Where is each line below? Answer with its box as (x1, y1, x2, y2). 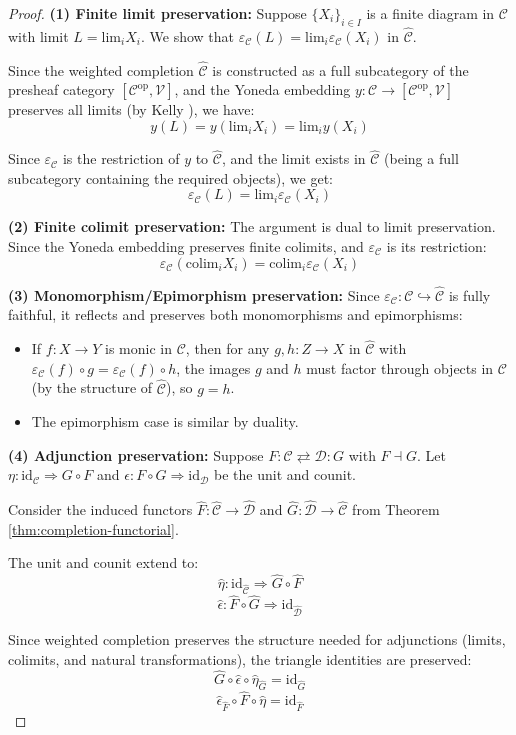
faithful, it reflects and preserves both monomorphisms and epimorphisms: (8, 304, 463, 325)
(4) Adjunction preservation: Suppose (8, 444, 264, 465)
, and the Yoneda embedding (174, 79, 351, 100)
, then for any (185, 338, 270, 359)
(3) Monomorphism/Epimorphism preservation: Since (8, 284, 380, 305)
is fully (448, 284, 491, 305)
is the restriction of (62, 148, 180, 169)
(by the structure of (31, 377, 153, 398)
